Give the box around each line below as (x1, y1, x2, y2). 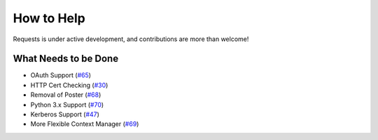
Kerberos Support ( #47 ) (30, 110, 99, 118)
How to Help (13, 10, 85, 26)
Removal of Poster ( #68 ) (30, 91, 101, 99)
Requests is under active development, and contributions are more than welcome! (13, 35, 249, 43)
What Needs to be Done (13, 53, 119, 65)
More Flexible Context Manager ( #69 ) (30, 120, 139, 128)
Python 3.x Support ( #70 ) (30, 100, 104, 109)
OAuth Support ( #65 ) (30, 71, 91, 79)
